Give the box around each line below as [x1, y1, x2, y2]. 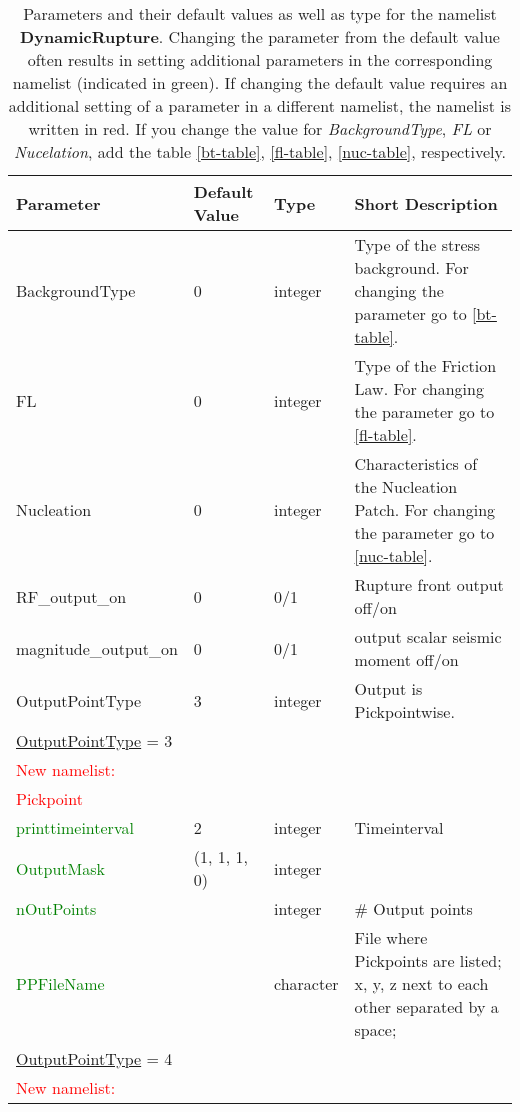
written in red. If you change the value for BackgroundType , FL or [28, 117, 492, 140]
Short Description [354, 191, 498, 215]
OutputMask [16, 856, 106, 880]
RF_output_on [16, 584, 127, 608]
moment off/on [354, 648, 459, 671]
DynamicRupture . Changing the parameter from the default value [20, 25, 500, 48]
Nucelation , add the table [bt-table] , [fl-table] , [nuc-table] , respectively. [13, 140, 507, 163]
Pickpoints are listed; [354, 949, 502, 972]
